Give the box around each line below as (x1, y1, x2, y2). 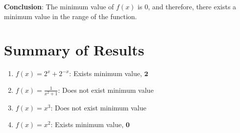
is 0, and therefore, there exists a (138, 1, 237, 11)
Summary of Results (4, 40, 144, 60)
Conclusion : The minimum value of (4, 1, 114, 11)
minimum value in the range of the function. (4, 11, 137, 21)
